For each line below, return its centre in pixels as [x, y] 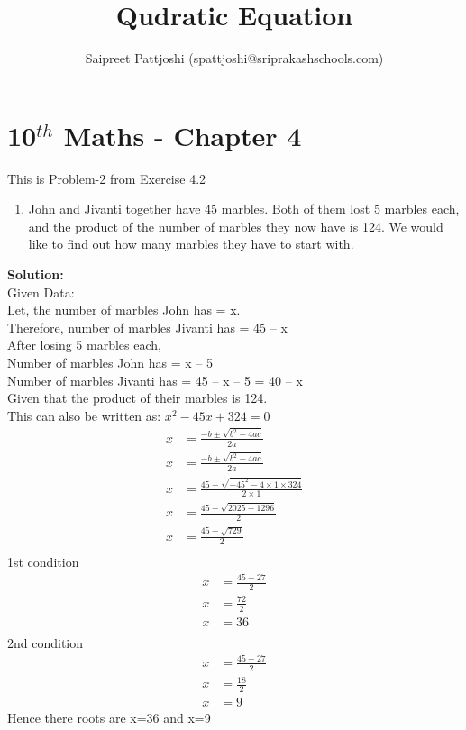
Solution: [36, 274]
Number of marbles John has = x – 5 [110, 362]
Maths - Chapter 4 [183, 135]
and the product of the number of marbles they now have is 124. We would [236, 226]
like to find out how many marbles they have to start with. [191, 244]
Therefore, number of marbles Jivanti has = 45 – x [147, 327]
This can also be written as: [84, 415]
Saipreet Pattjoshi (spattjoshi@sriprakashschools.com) [234, 58]
